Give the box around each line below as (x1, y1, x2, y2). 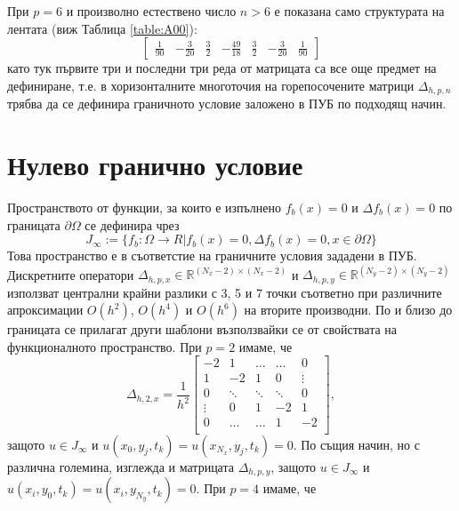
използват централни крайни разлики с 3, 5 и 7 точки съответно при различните (7, 283, 442, 301)
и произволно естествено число (66, 2, 237, 20)
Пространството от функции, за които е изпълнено (7, 197, 281, 216)
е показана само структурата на (274, 2, 445, 20)
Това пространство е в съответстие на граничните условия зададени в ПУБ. (7, 246, 417, 265)
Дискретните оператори (7, 265, 134, 283)
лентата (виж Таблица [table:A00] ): (7, 19, 197, 37)
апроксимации (7, 300, 84, 319)
